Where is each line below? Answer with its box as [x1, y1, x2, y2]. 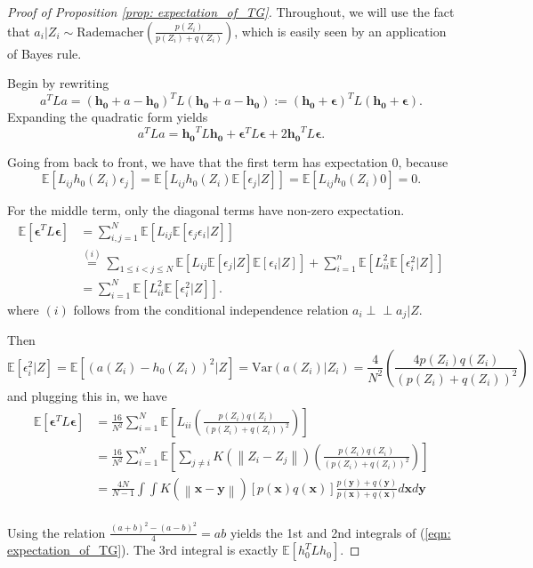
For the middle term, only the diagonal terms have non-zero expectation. [7, 201, 405, 220]
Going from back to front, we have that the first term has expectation [7, 152, 388, 171]
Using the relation [7, 523, 106, 541]
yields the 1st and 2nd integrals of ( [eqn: [230, 523, 451, 541]
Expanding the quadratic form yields [7, 108, 208, 126]
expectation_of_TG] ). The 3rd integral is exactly [7, 540, 279, 559]
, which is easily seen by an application [234, 21, 447, 40]
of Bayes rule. [7, 44, 82, 62]
